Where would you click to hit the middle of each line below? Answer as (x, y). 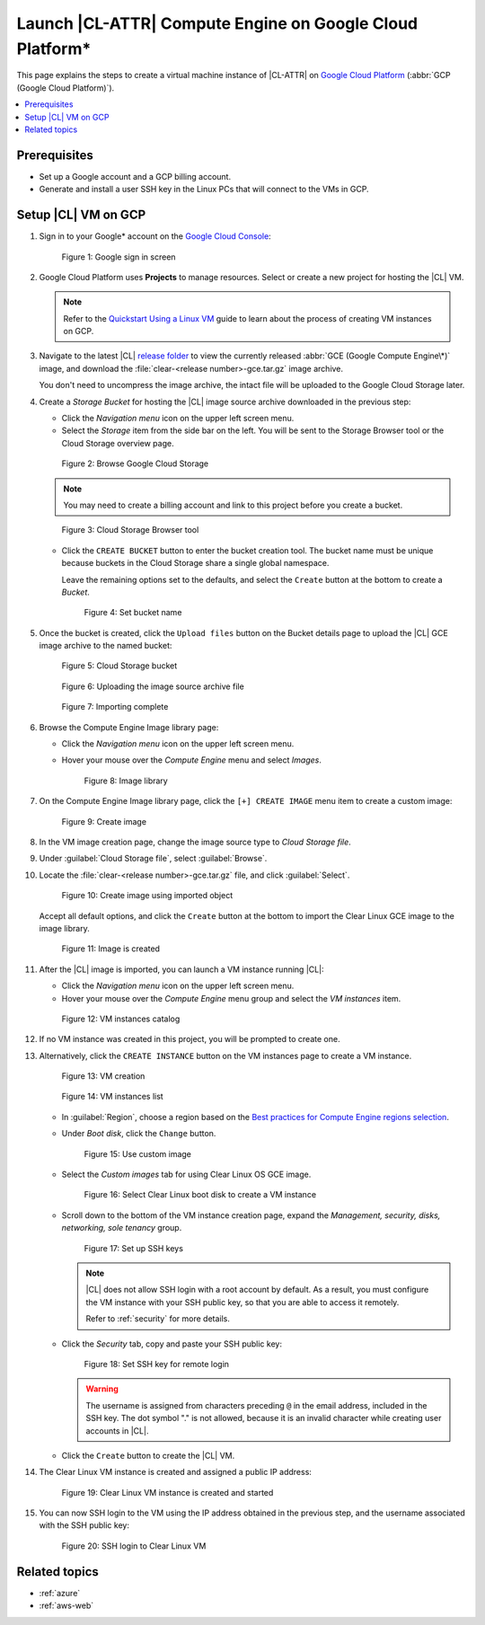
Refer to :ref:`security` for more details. (158, 1319)
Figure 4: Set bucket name (133, 613)
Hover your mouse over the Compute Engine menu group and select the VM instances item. (231, 998)
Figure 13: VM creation (103, 1076)
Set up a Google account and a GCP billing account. (135, 176)
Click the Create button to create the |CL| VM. (148, 1455)
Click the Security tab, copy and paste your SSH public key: (172, 1344)
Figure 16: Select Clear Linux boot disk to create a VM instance (200, 1195)
